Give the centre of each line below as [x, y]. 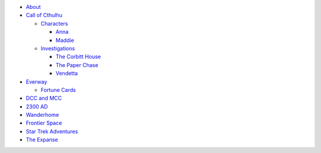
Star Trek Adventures [52, 131]
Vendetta [67, 74]
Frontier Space [44, 123]
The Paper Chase [77, 65]
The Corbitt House [78, 57]
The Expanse [42, 140]
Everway [37, 82]
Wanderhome [43, 115]
